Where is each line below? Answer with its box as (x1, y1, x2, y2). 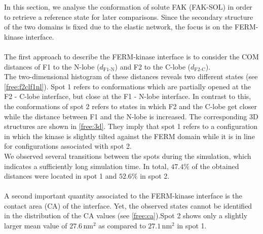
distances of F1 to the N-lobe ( (4, 61, 100, 72)
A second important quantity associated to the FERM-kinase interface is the (4, 190, 242, 201)
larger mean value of (4, 220, 67, 231)
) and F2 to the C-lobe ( (115, 61, 191, 72)
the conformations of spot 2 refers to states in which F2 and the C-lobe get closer (4, 101, 257, 111)
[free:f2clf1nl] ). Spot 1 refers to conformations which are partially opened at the (4, 81, 251, 91)
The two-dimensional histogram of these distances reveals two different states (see (4, 71, 258, 82)
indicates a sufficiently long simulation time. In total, (4, 160, 169, 171)
